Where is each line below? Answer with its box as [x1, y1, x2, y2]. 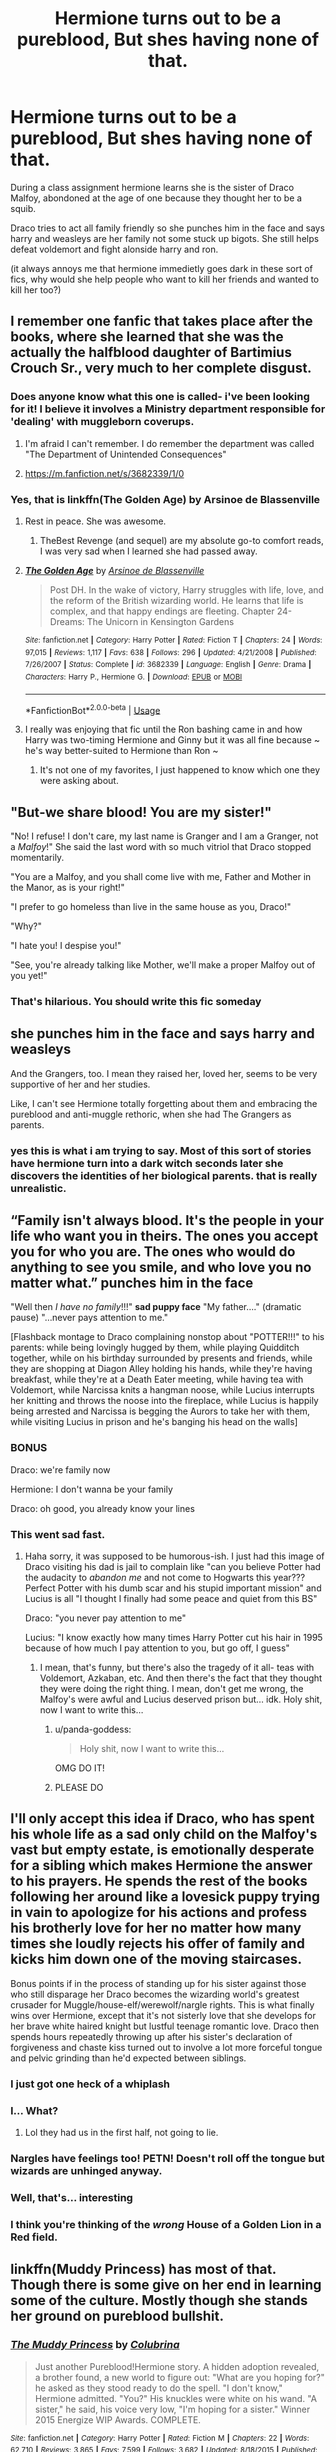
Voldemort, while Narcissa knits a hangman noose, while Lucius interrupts [10, 1384, 315, 1396]
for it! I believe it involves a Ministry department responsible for [10, 402, 326, 416]
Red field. [10, 2230, 58, 2244]
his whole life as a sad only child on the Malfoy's [10, 1826, 318, 1843]
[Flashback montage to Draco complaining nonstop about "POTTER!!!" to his [10, 1331, 325, 1343]
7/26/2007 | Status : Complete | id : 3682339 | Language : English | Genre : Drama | [24, 660, 312, 670]
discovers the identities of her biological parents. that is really [10, 1168, 318, 1182]
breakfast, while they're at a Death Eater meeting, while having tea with [10, 1373, 304, 1386]
